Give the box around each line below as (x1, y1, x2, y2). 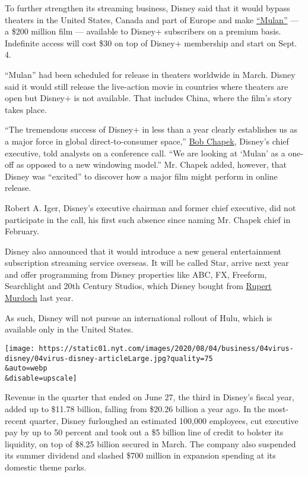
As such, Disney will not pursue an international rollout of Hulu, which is (5, 311, 272, 324)
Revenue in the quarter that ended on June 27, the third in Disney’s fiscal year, (5, 391, 294, 403)
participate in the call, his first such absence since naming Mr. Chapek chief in (5, 213, 291, 225)
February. (5, 225, 39, 237)
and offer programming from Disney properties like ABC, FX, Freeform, (5, 268, 267, 280)
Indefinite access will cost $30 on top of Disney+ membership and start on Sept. (5, 36, 297, 49)
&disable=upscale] (5, 374, 77, 382)
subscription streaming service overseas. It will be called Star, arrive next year (5, 256, 289, 269)
